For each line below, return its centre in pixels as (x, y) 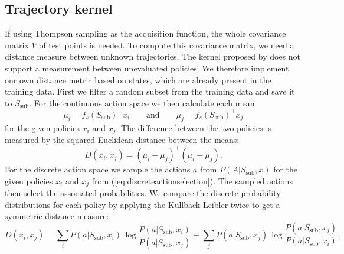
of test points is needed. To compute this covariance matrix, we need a (167, 45)
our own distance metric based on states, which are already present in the (138, 79)
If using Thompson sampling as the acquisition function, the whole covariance (145, 33)
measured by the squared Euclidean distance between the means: (122, 140)
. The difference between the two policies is (194, 127)
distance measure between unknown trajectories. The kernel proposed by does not (153, 56)
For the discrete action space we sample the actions (98, 169)
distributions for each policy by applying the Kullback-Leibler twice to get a (142, 204)
